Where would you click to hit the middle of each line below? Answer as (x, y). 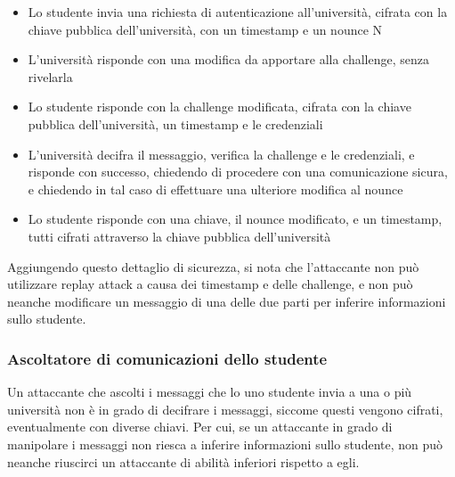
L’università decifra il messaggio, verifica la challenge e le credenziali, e (221, 154)
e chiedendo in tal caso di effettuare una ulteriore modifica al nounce (215, 189)
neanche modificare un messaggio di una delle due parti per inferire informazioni (227, 301)
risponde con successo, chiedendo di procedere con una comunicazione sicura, (238, 172)
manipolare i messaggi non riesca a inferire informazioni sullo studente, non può (225, 444)
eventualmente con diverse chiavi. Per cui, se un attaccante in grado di (200, 427)
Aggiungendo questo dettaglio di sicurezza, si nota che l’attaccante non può (213, 266)
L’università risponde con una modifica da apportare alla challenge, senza (228, 59)
